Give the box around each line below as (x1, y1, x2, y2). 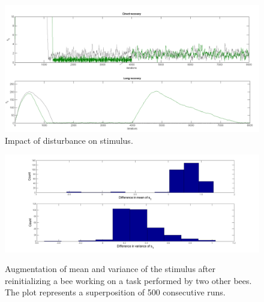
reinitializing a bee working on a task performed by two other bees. (5, 274, 252, 286)
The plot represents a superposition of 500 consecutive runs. (5, 286, 226, 298)
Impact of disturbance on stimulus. (5, 134, 133, 146)
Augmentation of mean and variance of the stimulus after (5, 262, 216, 275)
